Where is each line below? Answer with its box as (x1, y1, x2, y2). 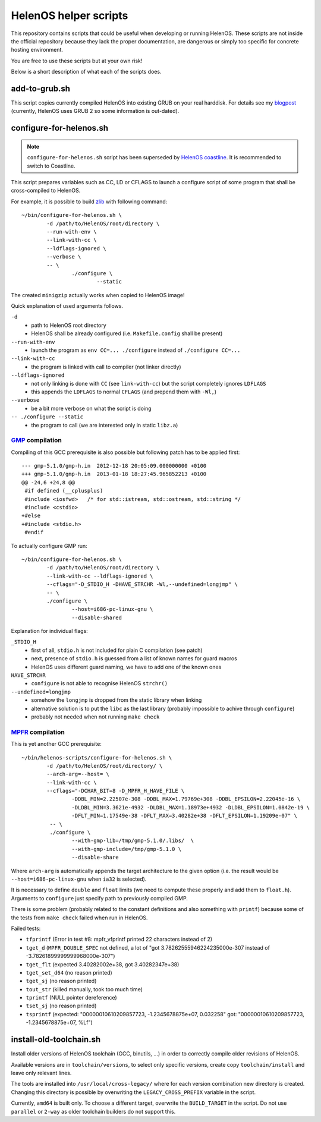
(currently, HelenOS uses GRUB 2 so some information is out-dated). (11, 108, 180, 115)
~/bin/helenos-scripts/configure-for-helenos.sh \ (21, 754, 172, 761)
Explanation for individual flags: (11, 628, 89, 635)
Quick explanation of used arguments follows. (11, 302, 124, 310)
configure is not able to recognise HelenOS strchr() (31, 680, 168, 687)
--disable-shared (71, 614, 122, 621)
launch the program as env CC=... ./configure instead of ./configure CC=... (31, 346, 241, 354)
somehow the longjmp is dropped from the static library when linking (31, 696, 202, 704)
